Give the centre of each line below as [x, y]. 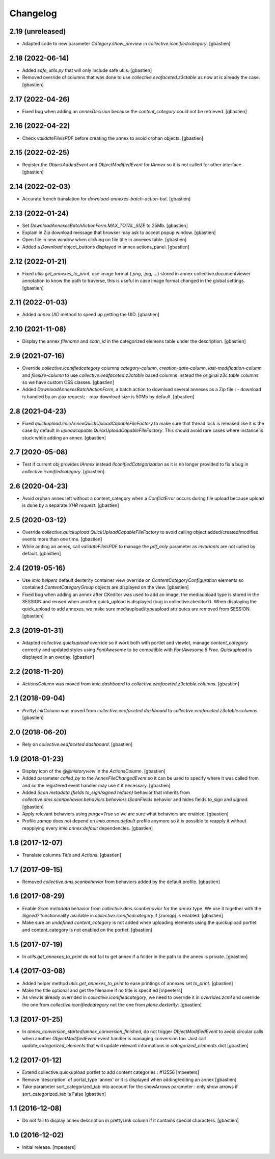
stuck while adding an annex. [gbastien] [64, 437]
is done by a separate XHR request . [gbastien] [71, 505]
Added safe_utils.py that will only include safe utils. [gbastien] [87, 70]
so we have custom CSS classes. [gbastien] [68, 382]
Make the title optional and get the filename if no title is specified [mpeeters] [102, 990]
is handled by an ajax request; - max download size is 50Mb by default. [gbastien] [108, 396]
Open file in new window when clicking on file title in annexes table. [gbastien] [104, 240]
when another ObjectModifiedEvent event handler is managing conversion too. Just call [114, 1039]
